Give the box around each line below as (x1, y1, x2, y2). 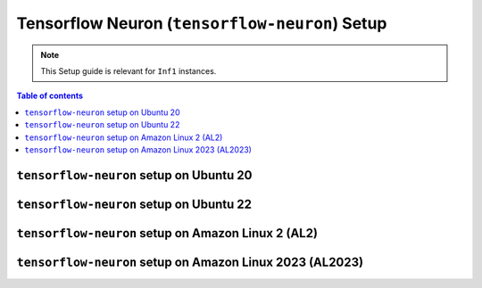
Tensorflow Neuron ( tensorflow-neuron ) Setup (16, 13, 387, 33)
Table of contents (16, 90, 84, 102)
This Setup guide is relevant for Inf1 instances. (40, 65, 217, 76)
